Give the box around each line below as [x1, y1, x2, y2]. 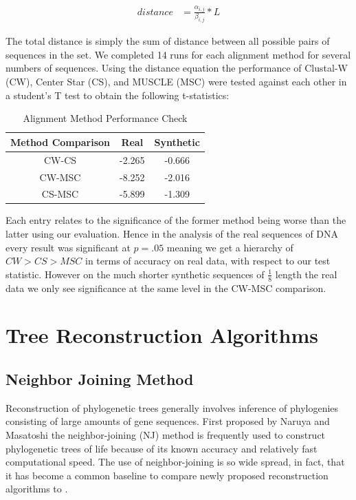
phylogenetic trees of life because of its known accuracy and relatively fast [5, 441, 318, 455]
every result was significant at [5, 240, 131, 254]
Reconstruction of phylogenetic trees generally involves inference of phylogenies [5, 400, 339, 415]
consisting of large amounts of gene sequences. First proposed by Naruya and [5, 414, 330, 428]
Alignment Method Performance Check [23, 111, 188, 125]
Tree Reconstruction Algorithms [5, 321, 318, 349]
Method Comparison [10, 134, 110, 149]
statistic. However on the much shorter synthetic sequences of [5, 267, 265, 281]
